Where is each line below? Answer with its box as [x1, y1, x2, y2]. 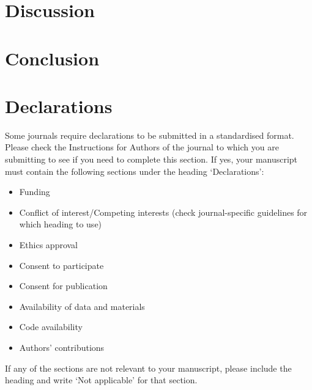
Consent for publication [19, 279, 108, 292]
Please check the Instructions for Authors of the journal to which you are [5, 141, 279, 153]
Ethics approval [19, 238, 78, 251]
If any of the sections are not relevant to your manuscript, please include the [5, 361, 292, 374]
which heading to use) [19, 218, 102, 230]
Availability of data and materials [19, 300, 145, 312]
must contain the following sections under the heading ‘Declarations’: [5, 164, 264, 177]
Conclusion [5, 45, 100, 70]
